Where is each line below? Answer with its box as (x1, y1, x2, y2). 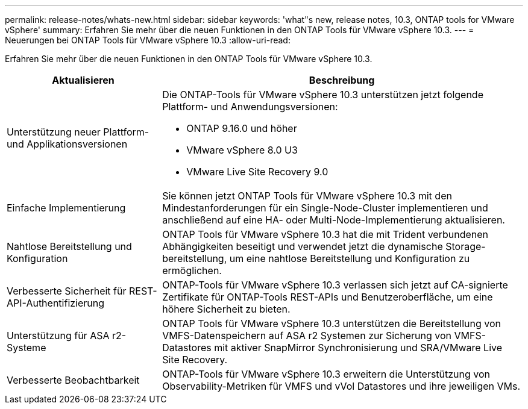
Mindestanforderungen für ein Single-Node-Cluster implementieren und (162, 202, 488, 214)
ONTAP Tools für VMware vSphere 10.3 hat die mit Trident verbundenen (162, 228, 488, 240)
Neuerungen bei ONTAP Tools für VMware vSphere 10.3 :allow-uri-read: (5, 35, 291, 45)
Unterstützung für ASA (7, 329, 110, 342)
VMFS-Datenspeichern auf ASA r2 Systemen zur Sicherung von (162, 329, 452, 342)
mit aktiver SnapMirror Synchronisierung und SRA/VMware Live (214, 342, 503, 354)
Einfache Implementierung (7, 202, 126, 214)
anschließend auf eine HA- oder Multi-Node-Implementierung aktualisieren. (162, 214, 505, 226)
